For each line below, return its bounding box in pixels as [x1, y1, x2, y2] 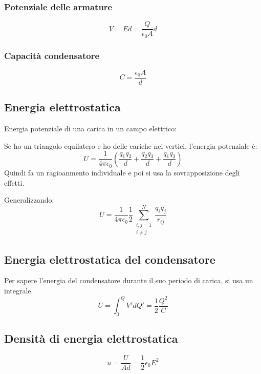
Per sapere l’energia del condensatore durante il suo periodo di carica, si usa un [4, 275, 253, 286]
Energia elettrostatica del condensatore [4, 251, 215, 267]
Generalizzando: [4, 194, 54, 205]
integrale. [4, 285, 33, 296]
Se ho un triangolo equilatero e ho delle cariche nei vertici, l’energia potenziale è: [4, 140, 257, 151]
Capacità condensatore [4, 49, 100, 62]
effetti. [4, 177, 25, 188]
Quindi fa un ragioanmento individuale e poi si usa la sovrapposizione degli [4, 167, 240, 178]
